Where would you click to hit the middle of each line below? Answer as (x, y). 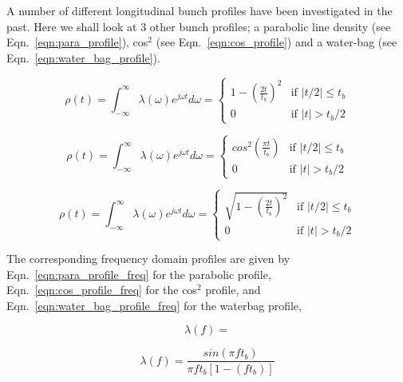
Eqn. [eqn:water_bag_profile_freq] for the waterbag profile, (154, 305)
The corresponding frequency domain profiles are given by (148, 259)
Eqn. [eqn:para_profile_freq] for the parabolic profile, (139, 274)
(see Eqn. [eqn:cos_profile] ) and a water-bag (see (277, 42)
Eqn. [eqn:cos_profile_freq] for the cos (102, 290)
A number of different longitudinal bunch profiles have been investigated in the (200, 10)
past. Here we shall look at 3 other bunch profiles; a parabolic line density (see (199, 26)
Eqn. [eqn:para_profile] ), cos (77, 42)
